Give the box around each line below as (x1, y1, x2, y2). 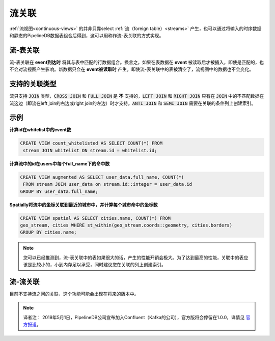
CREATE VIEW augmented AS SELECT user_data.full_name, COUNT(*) (20, 174, 184, 180)
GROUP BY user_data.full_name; (20, 188, 99, 194)
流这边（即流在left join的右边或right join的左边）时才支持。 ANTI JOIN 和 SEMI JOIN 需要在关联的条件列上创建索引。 (9, 100, 256, 106)
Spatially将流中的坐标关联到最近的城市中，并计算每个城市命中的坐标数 (9, 202, 158, 208)
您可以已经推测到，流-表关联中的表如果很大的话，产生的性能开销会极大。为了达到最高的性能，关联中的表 (23, 254, 244, 261)
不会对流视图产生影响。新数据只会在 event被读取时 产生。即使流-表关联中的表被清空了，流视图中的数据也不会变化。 (9, 66, 254, 72)
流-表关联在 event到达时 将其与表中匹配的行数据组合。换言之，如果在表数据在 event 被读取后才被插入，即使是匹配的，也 (9, 59, 264, 65)
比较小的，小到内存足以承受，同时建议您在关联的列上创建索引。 (32, 262, 166, 268)
